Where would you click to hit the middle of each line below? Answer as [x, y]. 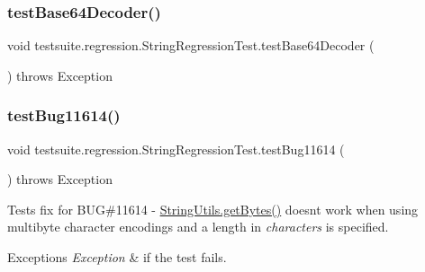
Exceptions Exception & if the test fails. [117, 257]
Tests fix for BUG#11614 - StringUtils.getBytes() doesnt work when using [213, 209]
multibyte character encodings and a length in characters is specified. [198, 227]
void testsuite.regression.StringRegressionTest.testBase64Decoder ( [191, 45]
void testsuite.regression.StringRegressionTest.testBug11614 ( [176, 149]
